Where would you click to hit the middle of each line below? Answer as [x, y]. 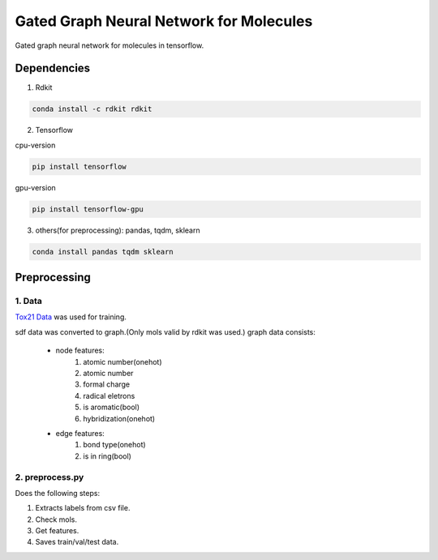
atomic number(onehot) [122, 361]
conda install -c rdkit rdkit [92, 109]
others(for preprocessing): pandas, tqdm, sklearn [118, 230]
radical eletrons [109, 395]
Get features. [57, 531]
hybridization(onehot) [119, 418]
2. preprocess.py [49, 477]
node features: [80, 351]
